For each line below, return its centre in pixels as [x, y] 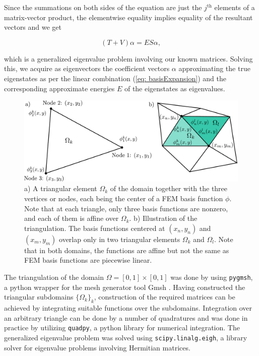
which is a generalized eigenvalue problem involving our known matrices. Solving [128, 58]
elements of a [235, 7]
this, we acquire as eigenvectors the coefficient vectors [87, 68]
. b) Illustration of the [163, 218]
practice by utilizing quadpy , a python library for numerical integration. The [122, 328]
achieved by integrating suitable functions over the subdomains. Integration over [128, 308]
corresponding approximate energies [59, 88]
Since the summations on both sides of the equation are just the [103, 7]
